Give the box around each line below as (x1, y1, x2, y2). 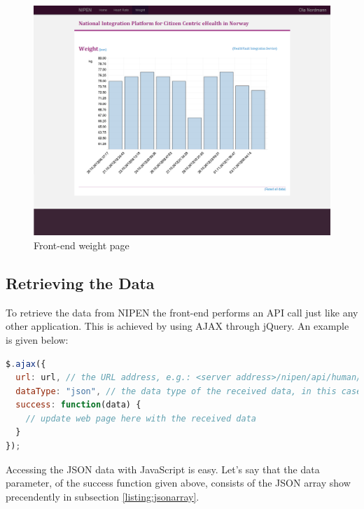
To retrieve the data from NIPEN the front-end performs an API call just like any (6, 305, 358, 319)
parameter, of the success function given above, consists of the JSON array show (6, 475, 351, 490)
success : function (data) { (15, 400, 141, 410)
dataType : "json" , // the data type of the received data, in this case (15, 386, 362, 396)
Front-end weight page (34, 237, 129, 252)
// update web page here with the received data (25, 413, 256, 424)
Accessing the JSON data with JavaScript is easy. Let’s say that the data (6, 461, 320, 476)
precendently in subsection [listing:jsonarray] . (6, 489, 199, 503)
